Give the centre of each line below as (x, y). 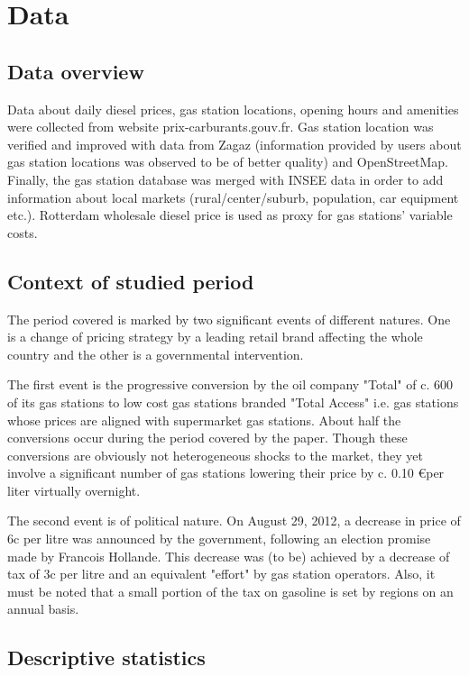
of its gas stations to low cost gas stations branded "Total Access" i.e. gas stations (233, 402)
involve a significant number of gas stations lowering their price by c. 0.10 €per (226, 473)
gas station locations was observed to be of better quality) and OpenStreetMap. (228, 162)
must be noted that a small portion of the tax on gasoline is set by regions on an (230, 591)
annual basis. (43, 609)
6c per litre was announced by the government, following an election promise (219, 539)
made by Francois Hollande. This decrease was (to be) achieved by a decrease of (229, 556)
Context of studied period (131, 281)
